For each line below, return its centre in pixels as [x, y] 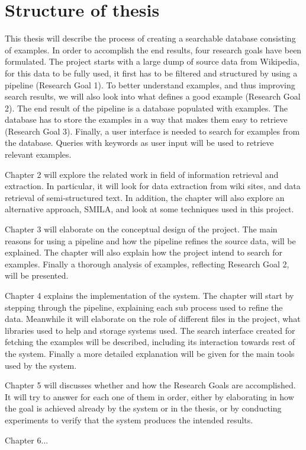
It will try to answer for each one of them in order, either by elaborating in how [149, 396]
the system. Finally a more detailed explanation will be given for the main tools [150, 353]
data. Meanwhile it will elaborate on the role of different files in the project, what [153, 319]
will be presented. [37, 275]
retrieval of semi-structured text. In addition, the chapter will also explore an [145, 197]
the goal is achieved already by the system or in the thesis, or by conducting [143, 408]
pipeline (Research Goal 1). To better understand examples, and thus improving [150, 84]
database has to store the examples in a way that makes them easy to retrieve [146, 119]
